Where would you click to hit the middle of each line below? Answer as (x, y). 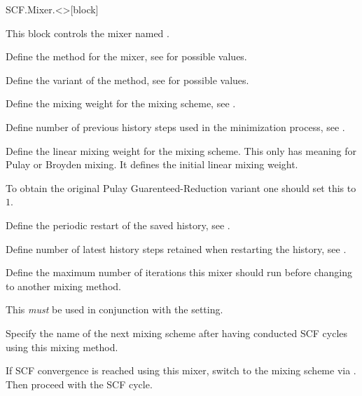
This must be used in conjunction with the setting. (114, 309)
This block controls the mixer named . (88, 33)
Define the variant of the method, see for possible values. (127, 80)
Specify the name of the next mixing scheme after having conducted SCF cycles (177, 333)
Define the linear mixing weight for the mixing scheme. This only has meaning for (181, 150)
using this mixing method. (62, 347)
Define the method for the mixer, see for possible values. (126, 56)
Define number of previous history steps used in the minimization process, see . (175, 127)
